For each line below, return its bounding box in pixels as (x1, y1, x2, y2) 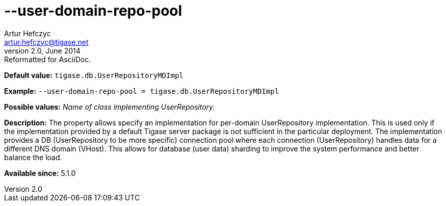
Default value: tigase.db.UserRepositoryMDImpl (4, 70, 183, 80)
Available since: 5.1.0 (4, 168, 76, 177)
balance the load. (4, 152, 62, 162)
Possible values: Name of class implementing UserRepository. (4, 102, 215, 111)
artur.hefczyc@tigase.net (4, 37, 89, 46)
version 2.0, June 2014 (4, 46, 81, 55)
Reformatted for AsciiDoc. (4, 55, 91, 64)
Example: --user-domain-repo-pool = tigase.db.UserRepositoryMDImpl (4, 86, 279, 95)
